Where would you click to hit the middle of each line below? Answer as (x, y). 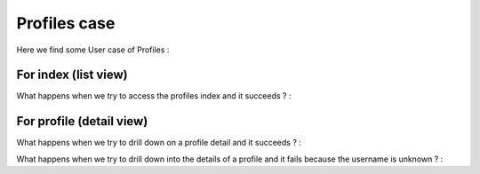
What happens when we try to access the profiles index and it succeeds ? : (154, 96)
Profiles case (66, 23)
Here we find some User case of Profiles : (93, 50)
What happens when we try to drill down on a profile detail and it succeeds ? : (159, 143)
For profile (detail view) (82, 121)
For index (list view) (72, 75)
